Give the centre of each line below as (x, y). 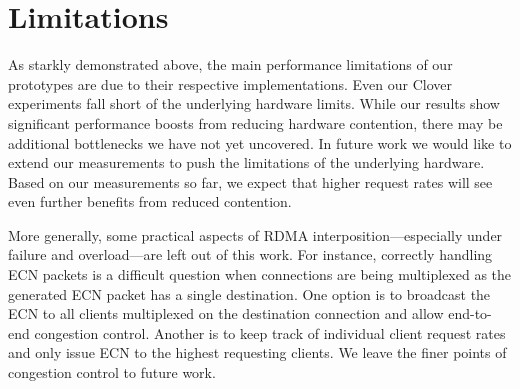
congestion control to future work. (112, 372)
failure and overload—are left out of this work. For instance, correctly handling (250, 254)
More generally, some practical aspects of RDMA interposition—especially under (255, 234)
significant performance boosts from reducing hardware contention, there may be (255, 122)
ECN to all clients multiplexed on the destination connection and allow (226, 313)
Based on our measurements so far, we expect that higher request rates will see (250, 181)
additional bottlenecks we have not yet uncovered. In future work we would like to (260, 142)
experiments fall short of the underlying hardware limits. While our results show (254, 103)
